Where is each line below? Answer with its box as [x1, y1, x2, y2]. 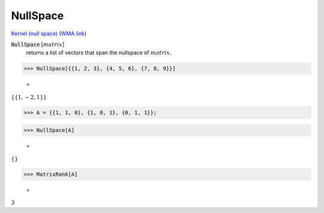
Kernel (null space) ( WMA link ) [11, 30, 87, 37]
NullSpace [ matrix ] [11, 41, 65, 48]
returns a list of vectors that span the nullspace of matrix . [26, 49, 172, 56]
